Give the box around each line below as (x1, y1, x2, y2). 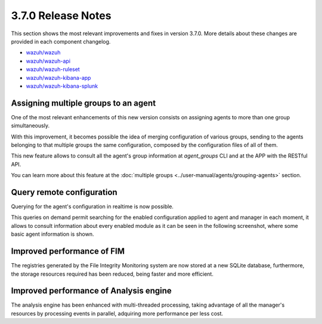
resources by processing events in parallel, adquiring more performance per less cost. (11, 310, 224, 317)
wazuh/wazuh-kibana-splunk (26, 82, 98, 90)
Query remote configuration (11, 187, 117, 197)
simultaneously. (11, 122, 50, 129)
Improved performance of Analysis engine (11, 286, 172, 296)
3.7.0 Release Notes (11, 9, 112, 22)
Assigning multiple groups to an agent (11, 98, 156, 108)
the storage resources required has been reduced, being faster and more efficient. (11, 270, 214, 277)
